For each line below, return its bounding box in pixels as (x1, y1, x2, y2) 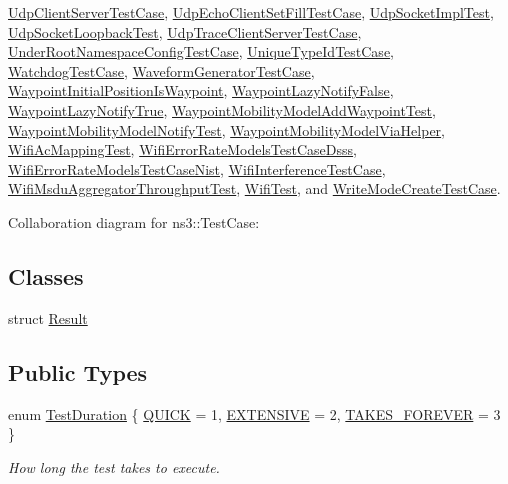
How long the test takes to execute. (8, 456, 220, 477)
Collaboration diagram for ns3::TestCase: (8, 211, 260, 232)
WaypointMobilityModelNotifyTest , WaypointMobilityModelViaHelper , (8, 119, 445, 140)
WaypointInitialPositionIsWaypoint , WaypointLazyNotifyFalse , (8, 80, 394, 101)
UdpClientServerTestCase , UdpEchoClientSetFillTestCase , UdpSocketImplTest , (8, 2, 494, 22)
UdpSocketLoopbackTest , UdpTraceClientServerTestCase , (8, 21, 362, 42)
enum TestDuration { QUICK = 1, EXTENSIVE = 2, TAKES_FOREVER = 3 (8, 403, 501, 424)
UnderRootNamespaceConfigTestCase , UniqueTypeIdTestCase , (8, 41, 395, 62)
